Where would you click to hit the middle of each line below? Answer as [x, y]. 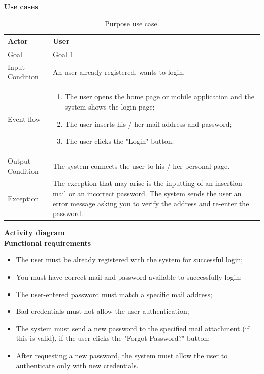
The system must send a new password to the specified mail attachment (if [133, 328]
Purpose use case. [132, 23]
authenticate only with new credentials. [77, 365]
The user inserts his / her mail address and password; [148, 124]
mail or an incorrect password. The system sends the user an [147, 193]
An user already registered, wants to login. [119, 72]
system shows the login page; [110, 106]
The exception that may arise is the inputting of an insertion [147, 183]
